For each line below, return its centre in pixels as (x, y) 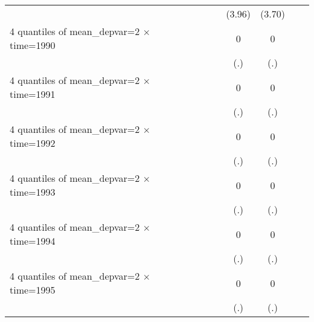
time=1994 (33, 241)
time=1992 (33, 143)
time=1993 (33, 192)
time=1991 (33, 94)
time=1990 (33, 45)
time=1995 (33, 290)
